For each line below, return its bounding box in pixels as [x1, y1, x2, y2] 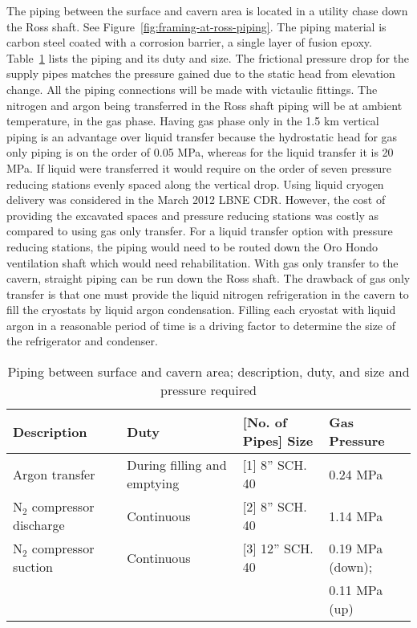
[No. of [242, 413, 287, 432]
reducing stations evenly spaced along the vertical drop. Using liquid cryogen [6, 175, 384, 192]
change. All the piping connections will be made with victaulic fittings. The [6, 80, 378, 97]
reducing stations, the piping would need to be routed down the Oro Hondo [6, 238, 379, 255]
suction [13, 557, 53, 577]
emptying [127, 474, 180, 493]
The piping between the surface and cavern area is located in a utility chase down [6, 2, 408, 18]
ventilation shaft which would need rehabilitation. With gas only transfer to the [6, 254, 399, 271]
